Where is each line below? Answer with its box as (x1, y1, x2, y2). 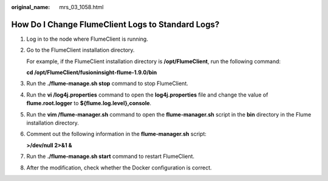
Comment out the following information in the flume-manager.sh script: (26, 131, 207, 138)
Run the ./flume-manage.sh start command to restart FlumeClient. (26, 152, 194, 160)
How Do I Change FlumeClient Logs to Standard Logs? (11, 19, 220, 30)
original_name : (11, 4, 50, 10)
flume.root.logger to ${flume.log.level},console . (26, 100, 152, 107)
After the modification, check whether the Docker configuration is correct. (26, 164, 212, 171)
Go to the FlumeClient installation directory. (26, 46, 135, 54)
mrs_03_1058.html (59, 4, 104, 10)
